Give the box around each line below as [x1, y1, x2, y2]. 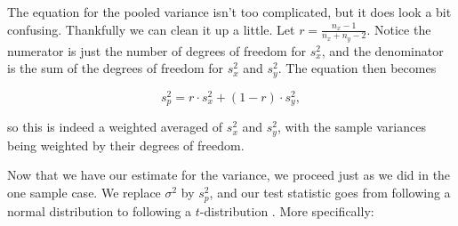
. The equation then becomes [277, 59, 437, 77]
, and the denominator [321, 41, 444, 60]
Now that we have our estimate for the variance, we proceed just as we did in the [7, 165, 451, 184]
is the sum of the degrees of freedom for [7, 59, 223, 77]
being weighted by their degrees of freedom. [7, 135, 245, 154]
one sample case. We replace [7, 183, 161, 202]
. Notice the [366, 20, 431, 38]
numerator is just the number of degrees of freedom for [7, 41, 307, 60]
